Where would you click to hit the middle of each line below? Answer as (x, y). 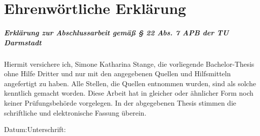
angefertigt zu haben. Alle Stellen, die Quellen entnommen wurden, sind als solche (130, 83)
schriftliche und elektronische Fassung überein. (75, 112)
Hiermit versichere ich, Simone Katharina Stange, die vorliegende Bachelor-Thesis (129, 64)
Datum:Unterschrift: (35, 129)
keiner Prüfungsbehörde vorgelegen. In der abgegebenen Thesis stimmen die (120, 102)
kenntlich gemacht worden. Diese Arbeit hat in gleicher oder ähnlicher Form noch (129, 93)
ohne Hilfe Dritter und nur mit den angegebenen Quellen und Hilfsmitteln (117, 73)
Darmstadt (23, 42)
